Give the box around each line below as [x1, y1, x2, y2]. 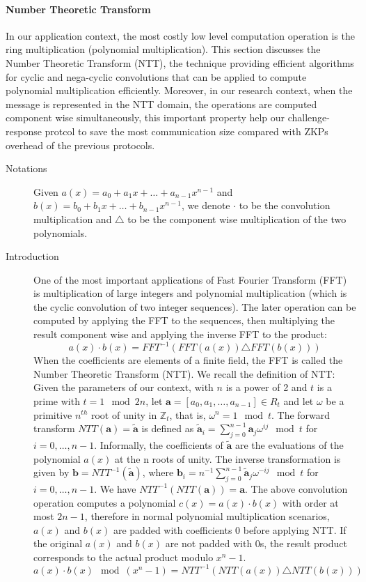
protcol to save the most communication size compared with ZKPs [45, 123, 328, 138]
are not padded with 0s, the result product [165, 536, 347, 551]
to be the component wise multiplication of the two [127, 211, 347, 226]
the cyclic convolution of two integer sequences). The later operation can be [33, 299, 356, 314]
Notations [6, 161, 47, 176]
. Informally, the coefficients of [94, 437, 223, 452]
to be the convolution [239, 198, 331, 213]
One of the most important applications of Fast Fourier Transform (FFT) [33, 272, 347, 286]
